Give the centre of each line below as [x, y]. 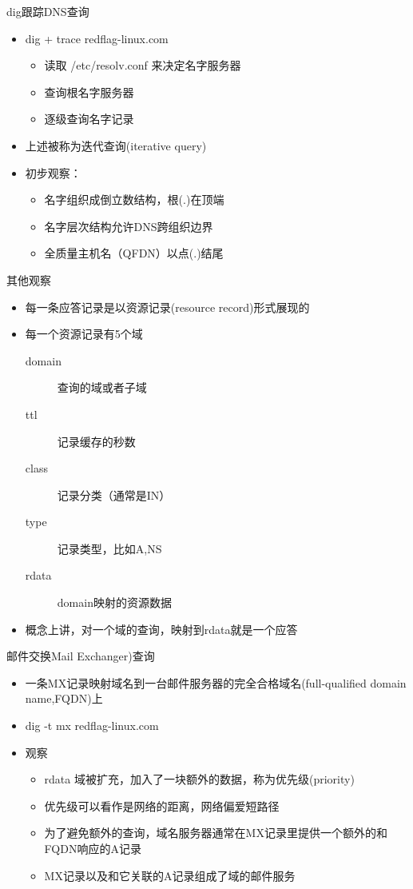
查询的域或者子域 [102, 387]
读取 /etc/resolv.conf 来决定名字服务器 [143, 65]
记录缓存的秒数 [96, 441]
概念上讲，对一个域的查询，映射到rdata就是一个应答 [161, 629]
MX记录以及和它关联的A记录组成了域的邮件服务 [170, 875]
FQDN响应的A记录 [93, 848]
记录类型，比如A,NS [109, 548]
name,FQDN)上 [64, 698]
